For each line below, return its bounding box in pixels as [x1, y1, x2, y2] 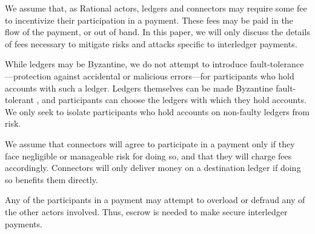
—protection [5, 69, 51, 82]
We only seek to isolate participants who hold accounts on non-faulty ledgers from [5, 105, 310, 118]
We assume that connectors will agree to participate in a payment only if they [5, 137, 295, 150]
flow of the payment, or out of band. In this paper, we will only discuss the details [5, 25, 310, 38]
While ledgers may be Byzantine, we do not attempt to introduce [5, 58, 248, 70]
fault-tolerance [250, 58, 304, 70]
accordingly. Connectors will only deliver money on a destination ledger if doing [5, 161, 301, 174]
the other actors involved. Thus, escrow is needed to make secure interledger [5, 205, 288, 218]
